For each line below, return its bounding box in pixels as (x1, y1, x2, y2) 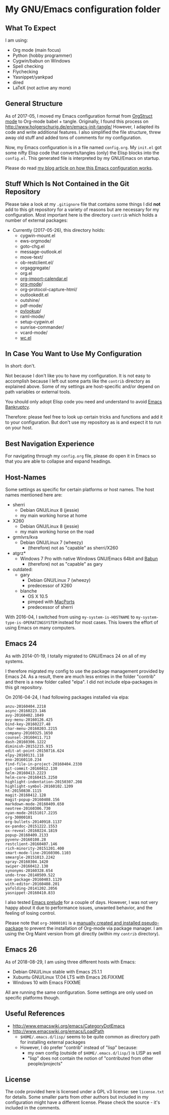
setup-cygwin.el (20, 319, 54, 325)
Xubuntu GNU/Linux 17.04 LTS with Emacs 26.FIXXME (12, 974, 125, 980)
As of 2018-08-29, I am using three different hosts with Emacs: (5, 959, 136, 965)
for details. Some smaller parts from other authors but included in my (5, 1094, 149, 1100)
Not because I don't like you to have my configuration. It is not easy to (5, 373, 151, 379)
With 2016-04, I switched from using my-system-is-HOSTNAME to (5, 614, 135, 620)
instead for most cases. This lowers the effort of (58, 619, 158, 625)
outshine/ (20, 297, 40, 303)
